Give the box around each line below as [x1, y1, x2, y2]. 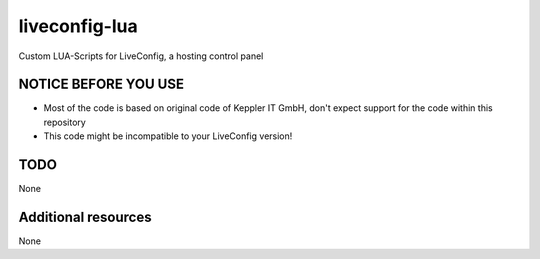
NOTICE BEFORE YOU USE [18, 76, 185, 93]
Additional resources [18, 208, 152, 225]
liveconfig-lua [18, 15, 139, 37]
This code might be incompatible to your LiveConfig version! [43, 130, 293, 142]
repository [43, 116, 87, 128]
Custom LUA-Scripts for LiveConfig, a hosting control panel [18, 50, 264, 62]
